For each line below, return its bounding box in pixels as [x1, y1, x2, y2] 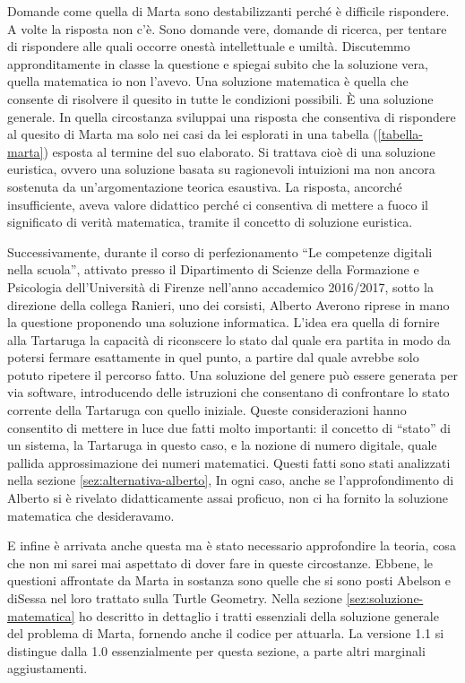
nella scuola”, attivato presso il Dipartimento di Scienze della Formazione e [7, 260, 419, 279]
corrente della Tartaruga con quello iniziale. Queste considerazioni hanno [7, 401, 407, 419]
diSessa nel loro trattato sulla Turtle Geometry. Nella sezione [7, 589, 342, 607]
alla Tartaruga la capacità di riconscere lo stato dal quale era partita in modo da [7, 330, 451, 349]
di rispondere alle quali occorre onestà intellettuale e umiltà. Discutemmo [7, 37, 410, 56]
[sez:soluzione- [346, 589, 424, 607]
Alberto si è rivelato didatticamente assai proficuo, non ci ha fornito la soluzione [7, 488, 449, 507]
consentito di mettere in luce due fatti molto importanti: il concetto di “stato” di [7, 418, 451, 437]
